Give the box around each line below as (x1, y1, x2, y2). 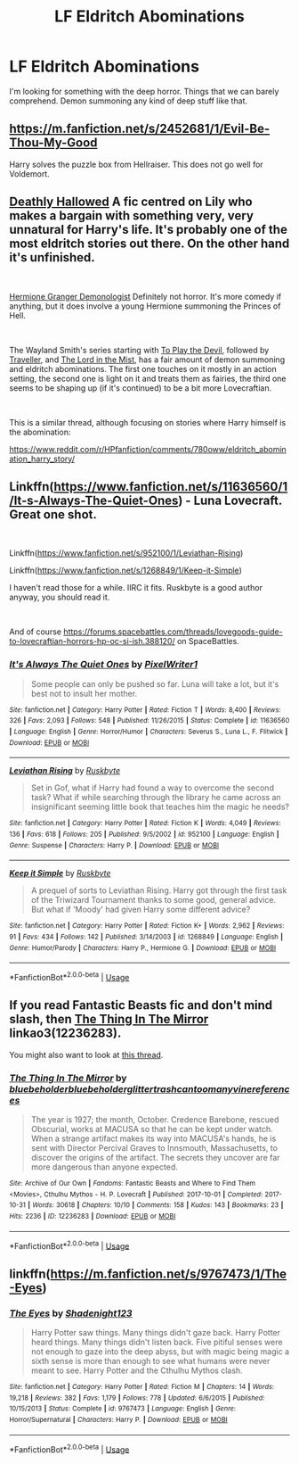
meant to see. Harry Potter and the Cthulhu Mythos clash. (30, 1365, 243, 1376)
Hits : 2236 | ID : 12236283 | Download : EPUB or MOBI (9, 1212, 176, 1220)
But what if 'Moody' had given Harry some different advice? (30, 904, 251, 915)
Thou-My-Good (9, 136, 98, 151)
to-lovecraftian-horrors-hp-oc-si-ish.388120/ (9, 636, 175, 647)
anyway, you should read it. (9, 591, 110, 603)
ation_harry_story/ (9, 453, 76, 464)
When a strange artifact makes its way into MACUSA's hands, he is (30, 1133, 277, 1144)
